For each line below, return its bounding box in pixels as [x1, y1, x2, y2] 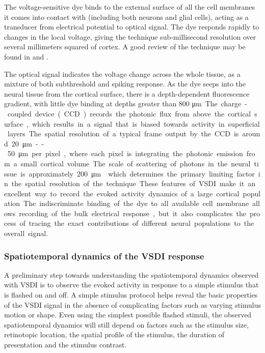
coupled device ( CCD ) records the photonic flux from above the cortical [7, 108, 251, 119]
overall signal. [4, 228, 48, 239]
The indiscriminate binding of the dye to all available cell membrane [23, 198, 249, 209]
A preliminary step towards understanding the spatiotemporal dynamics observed [4, 269, 259, 280]
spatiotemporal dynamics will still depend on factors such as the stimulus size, [4, 319, 249, 330]
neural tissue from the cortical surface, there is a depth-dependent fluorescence [4, 88, 250, 99]
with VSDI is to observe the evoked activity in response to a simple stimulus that [4, 279, 259, 290]
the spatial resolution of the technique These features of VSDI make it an [11, 178, 255, 189]
